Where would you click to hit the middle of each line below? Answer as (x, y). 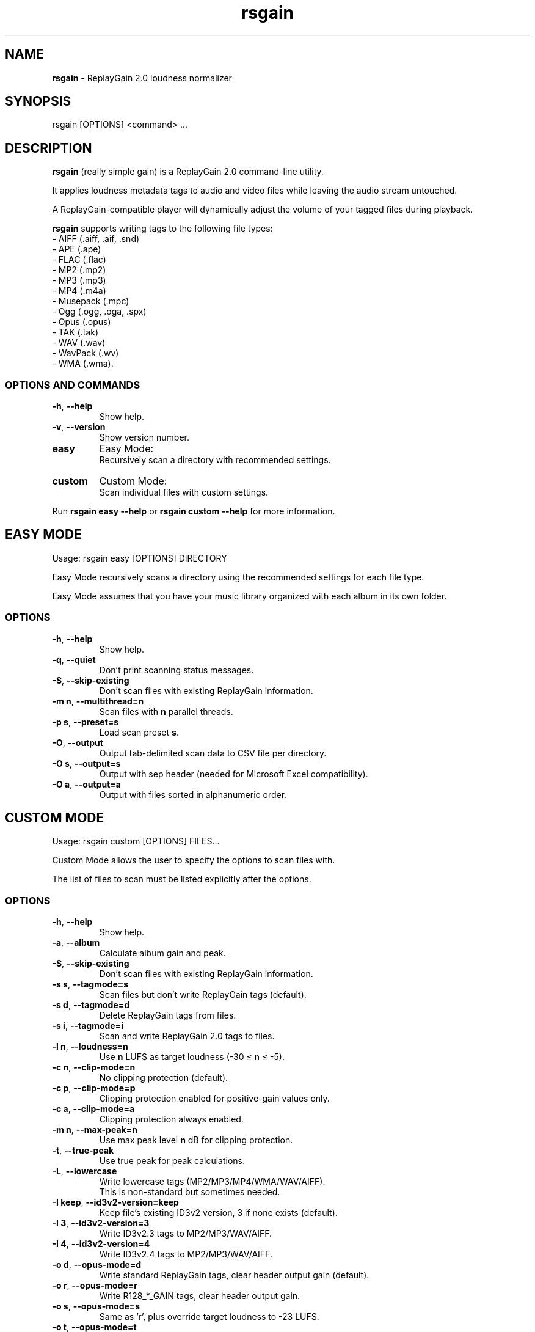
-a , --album (76, 943)
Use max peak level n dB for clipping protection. (196, 1140)
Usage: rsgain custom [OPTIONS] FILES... (136, 841)
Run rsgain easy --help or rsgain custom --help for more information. (194, 511)
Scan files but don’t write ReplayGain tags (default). (203, 995)
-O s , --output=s (86, 763)
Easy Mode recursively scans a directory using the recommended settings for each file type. (238, 577)
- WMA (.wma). (83, 364)
